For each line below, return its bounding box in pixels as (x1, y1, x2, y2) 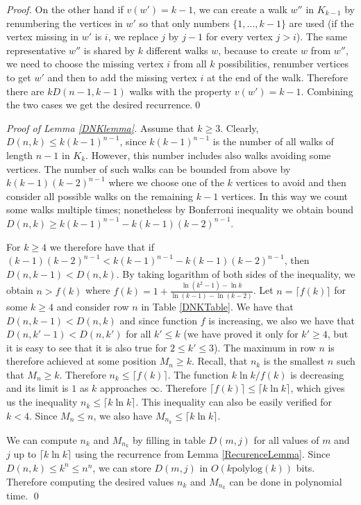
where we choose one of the (108, 175, 224, 190)
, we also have (93, 408, 153, 422)
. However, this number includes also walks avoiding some (85, 147, 331, 162)
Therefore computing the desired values (6, 474, 174, 488)
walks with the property (129, 83, 232, 98)
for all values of (253, 432, 319, 447)
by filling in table (132, 432, 205, 447)
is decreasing (290, 367, 344, 381)
